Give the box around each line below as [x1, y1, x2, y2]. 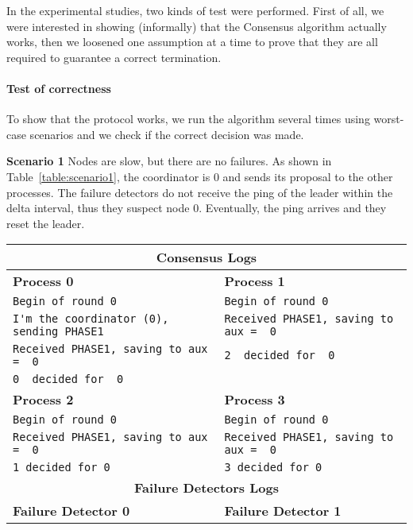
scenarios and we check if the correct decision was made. [29, 126, 304, 142]
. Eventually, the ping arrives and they [199, 199, 387, 216]
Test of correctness [6, 79, 111, 96]
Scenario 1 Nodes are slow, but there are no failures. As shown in [6, 153, 332, 169]
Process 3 [224, 390, 285, 409]
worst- [373, 110, 404, 127]
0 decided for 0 [13, 373, 124, 386]
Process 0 [13, 272, 74, 291]
